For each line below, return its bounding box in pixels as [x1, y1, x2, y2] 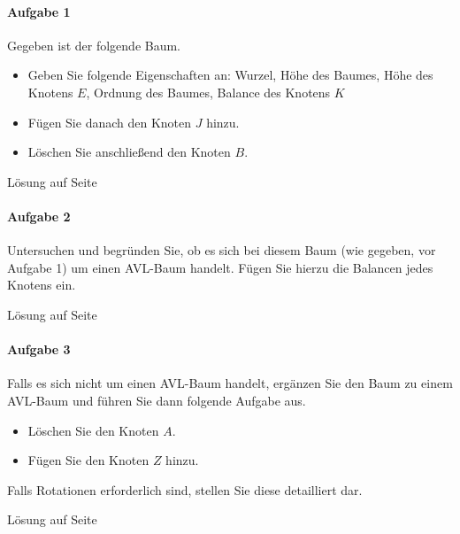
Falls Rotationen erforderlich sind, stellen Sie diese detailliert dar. [7, 480, 363, 499]
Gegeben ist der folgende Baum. [7, 35, 181, 54]
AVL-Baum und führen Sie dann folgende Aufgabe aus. [7, 391, 306, 409]
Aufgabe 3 [7, 340, 71, 359]
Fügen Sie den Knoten [27, 451, 149, 469]
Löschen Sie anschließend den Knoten [27, 143, 231, 161]
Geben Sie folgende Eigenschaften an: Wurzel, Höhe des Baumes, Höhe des [27, 66, 433, 84]
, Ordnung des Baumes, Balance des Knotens [86, 82, 331, 101]
